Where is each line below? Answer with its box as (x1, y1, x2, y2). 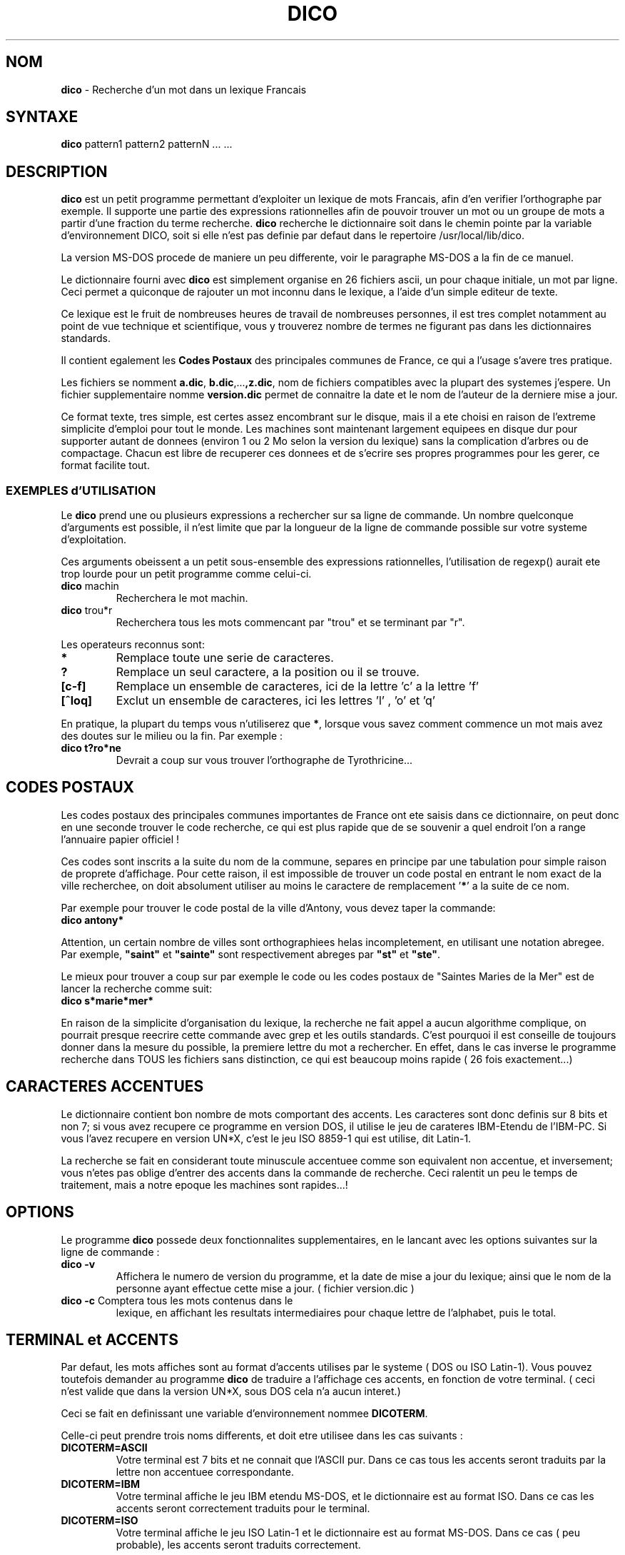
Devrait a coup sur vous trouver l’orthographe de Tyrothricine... (116, 754, 413, 767)
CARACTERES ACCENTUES (6, 1077, 204, 1096)
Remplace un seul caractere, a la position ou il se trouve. (116, 665, 420, 680)
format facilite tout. (61, 459, 150, 472)
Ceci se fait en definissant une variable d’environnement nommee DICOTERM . (61, 1407, 428, 1420)
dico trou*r (61, 604, 113, 617)
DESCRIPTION (6, 162, 108, 181)
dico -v (61, 1257, 96, 1270)
